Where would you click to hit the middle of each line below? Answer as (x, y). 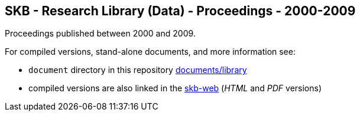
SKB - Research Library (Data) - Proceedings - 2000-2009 (180, 11)
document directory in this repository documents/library (138, 70)
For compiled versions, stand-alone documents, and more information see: (150, 52)
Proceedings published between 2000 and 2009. (100, 34)
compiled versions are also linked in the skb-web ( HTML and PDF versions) (175, 88)
